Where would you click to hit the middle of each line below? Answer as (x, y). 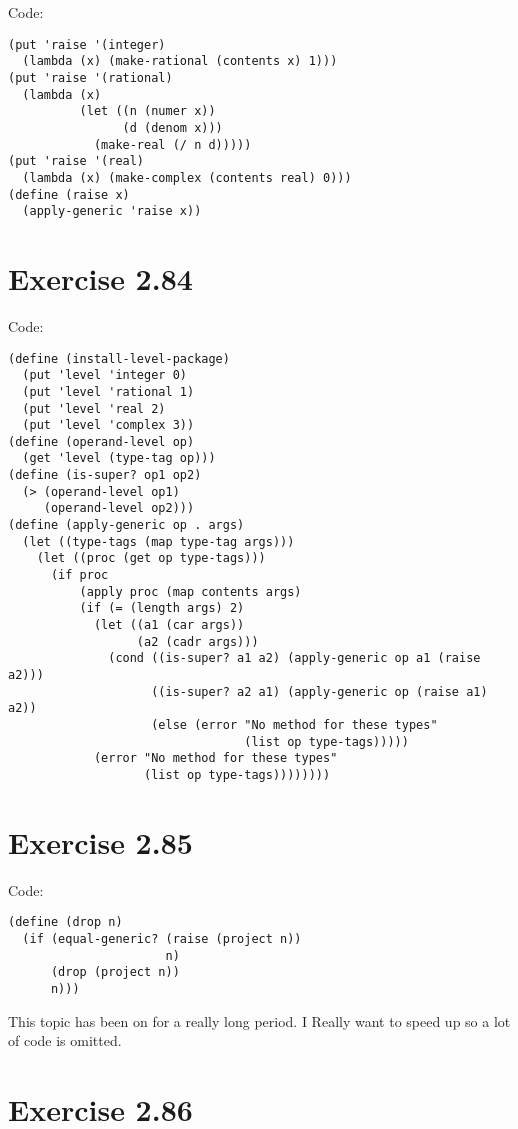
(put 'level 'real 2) (94, 408)
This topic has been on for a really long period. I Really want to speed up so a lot (259, 1020)
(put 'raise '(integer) (87, 44)
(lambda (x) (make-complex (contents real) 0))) (187, 177)
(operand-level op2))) (119, 508)
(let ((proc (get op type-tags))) (151, 558)
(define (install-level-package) (119, 358)
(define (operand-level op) (101, 441)
